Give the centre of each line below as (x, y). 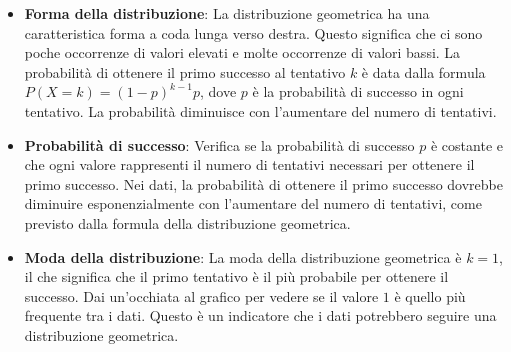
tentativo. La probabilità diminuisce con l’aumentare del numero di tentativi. (260, 110)
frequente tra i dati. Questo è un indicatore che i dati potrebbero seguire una (260, 315)
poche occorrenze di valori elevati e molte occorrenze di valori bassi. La (242, 52)
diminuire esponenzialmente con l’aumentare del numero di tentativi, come (253, 203)
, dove (218, 91)
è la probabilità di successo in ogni (358, 91)
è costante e (466, 144)
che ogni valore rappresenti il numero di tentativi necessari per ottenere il (249, 164)
